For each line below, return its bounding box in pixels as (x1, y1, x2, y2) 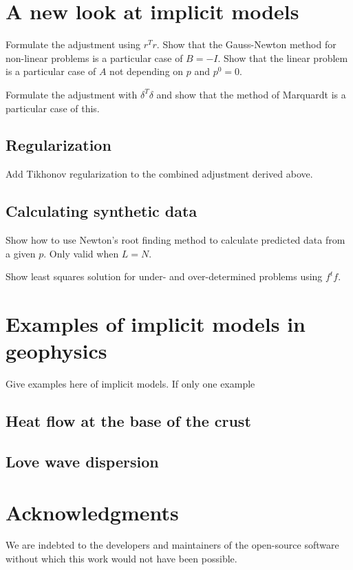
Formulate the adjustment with (6, 87, 138, 101)
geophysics (6, 337, 107, 365)
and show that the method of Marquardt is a (156, 87, 346, 101)
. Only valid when (43, 246, 119, 260)
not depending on (109, 64, 184, 78)
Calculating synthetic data (6, 200, 197, 222)
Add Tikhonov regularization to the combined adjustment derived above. (6, 167, 313, 181)
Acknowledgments (6, 498, 179, 526)
